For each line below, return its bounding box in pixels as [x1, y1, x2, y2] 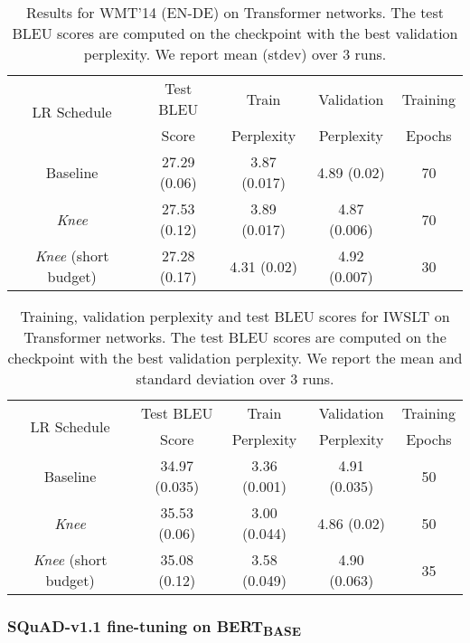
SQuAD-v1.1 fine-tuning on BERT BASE [7, 614, 302, 640]
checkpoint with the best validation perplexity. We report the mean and [7, 347, 463, 368]
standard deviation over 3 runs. [136, 368, 334, 389]
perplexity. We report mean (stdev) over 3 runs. [83, 43, 387, 64]
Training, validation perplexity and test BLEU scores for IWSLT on [20, 306, 450, 326]
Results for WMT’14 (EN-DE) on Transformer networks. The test [26, 2, 444, 23]
